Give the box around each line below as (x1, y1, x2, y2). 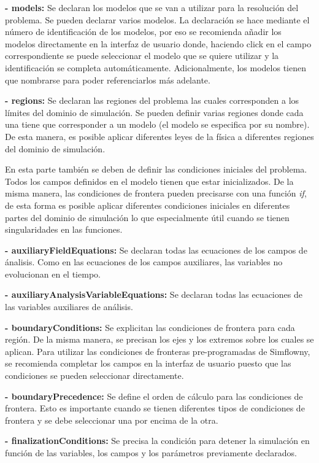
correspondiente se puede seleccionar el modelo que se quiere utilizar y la (5, 49, 279, 62)
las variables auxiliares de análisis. (5, 300, 133, 313)
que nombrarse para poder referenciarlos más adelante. (5, 73, 210, 86)
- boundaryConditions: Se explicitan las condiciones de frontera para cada (5, 321, 295, 333)
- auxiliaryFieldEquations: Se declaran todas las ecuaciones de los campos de (5, 243, 307, 256)
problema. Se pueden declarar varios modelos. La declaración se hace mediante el (5, 13, 310, 26)
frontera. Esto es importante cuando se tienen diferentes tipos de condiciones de (5, 402, 305, 414)
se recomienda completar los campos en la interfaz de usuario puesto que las (5, 357, 291, 370)
